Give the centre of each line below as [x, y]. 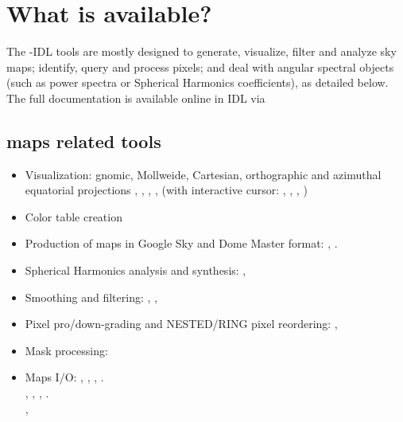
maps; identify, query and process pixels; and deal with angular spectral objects [200, 66]
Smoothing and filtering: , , [91, 297]
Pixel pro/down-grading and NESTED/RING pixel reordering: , [181, 324]
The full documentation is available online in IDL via [136, 98]
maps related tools [84, 141]
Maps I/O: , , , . [64, 377]
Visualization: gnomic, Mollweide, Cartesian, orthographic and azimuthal [203, 174]
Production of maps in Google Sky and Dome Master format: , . [181, 243]
